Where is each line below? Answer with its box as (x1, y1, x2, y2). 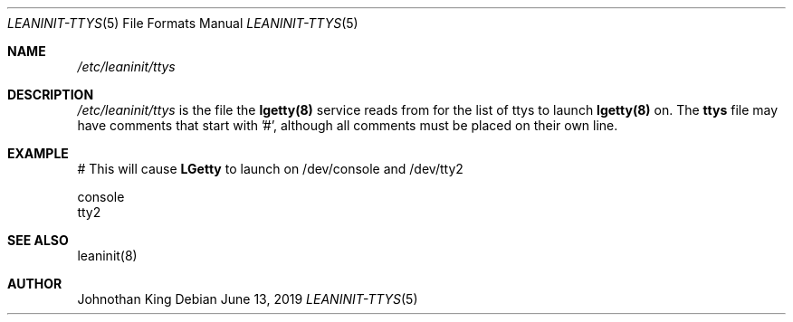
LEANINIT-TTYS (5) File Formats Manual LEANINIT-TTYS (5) (7, 15, 358, 31)
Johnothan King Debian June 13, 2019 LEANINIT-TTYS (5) (77, 291, 418, 307)
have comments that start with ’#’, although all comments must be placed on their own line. (77, 118, 618, 133)
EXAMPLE (7, 146, 69, 161)
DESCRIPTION (7, 87, 94, 102)
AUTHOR (7, 276, 62, 291)
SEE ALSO (7, 232, 69, 248)
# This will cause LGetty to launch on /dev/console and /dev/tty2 (77, 161, 463, 176)
